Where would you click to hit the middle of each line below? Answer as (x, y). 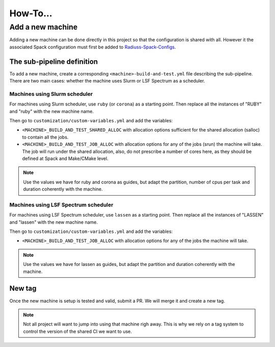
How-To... (31, 13)
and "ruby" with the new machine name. (52, 111)
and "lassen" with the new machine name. (54, 222)
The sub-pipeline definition (54, 61)
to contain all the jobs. (45, 137)
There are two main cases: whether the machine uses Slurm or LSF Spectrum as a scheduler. (107, 81)
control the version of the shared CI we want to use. (78, 331)
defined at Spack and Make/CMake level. (65, 158)
